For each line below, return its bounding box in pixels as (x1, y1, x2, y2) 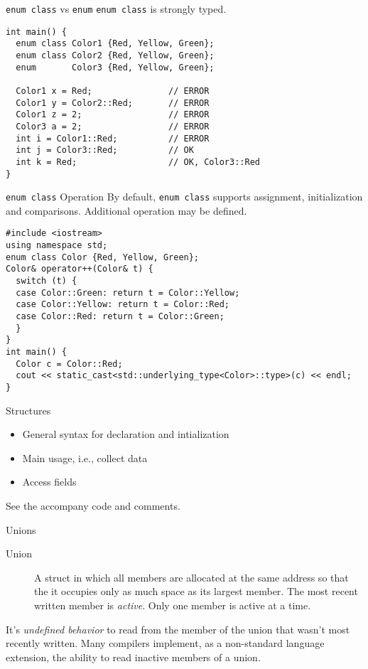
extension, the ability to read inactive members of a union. (6, 649, 261, 664)
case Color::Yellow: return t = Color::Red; (16, 299, 229, 310)
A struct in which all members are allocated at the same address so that (34, 569, 349, 584)
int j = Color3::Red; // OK (16, 145, 194, 156)
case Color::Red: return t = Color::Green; (16, 311, 224, 322)
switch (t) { (16, 276, 77, 287)
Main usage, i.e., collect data (22, 450, 148, 465)
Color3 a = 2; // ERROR (16, 121, 210, 132)
